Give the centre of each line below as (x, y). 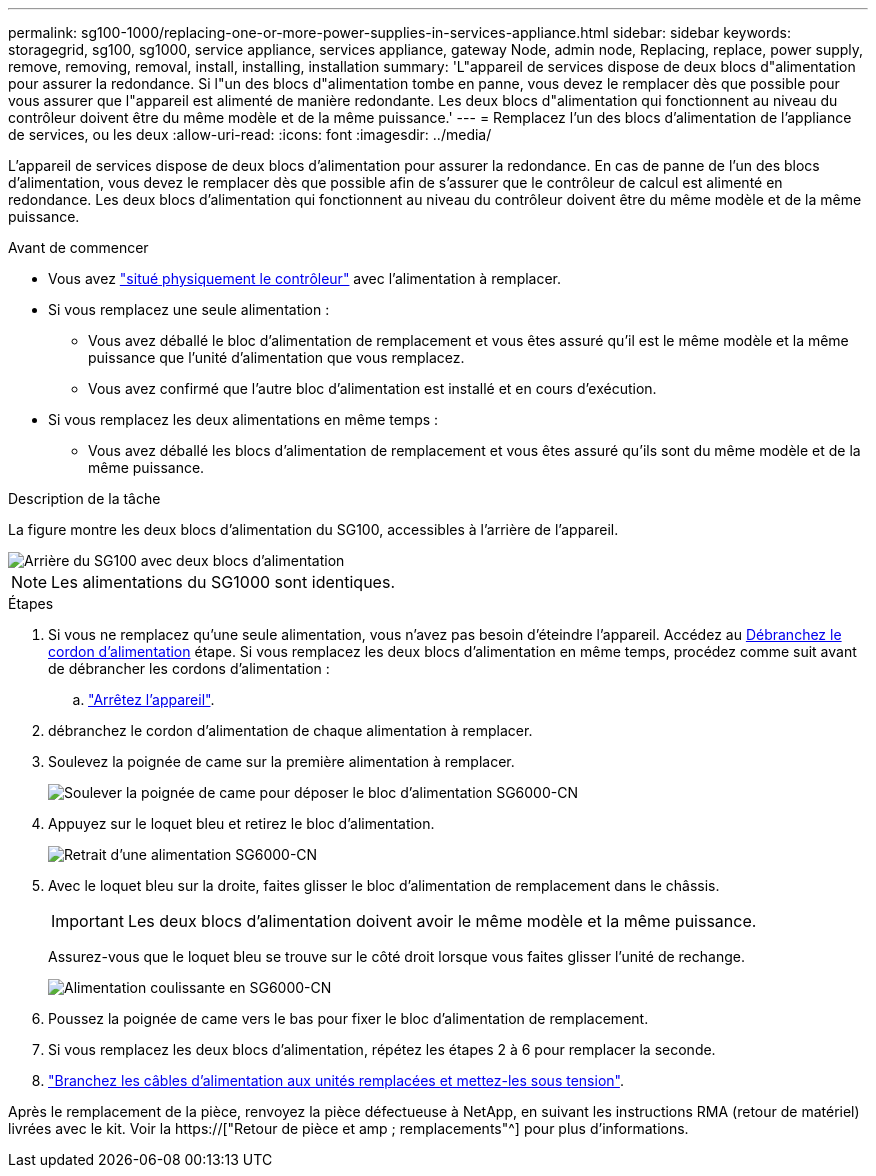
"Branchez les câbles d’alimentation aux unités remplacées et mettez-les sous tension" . (336, 1080)
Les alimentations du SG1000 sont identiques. (223, 582)
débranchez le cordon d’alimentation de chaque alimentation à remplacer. (290, 730)
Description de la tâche (84, 498)
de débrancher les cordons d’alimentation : (189, 668)
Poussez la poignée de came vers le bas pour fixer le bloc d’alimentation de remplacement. (348, 1018)
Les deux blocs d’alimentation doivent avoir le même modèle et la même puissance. (442, 921)
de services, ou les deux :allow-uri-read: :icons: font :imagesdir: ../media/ (250, 134)
